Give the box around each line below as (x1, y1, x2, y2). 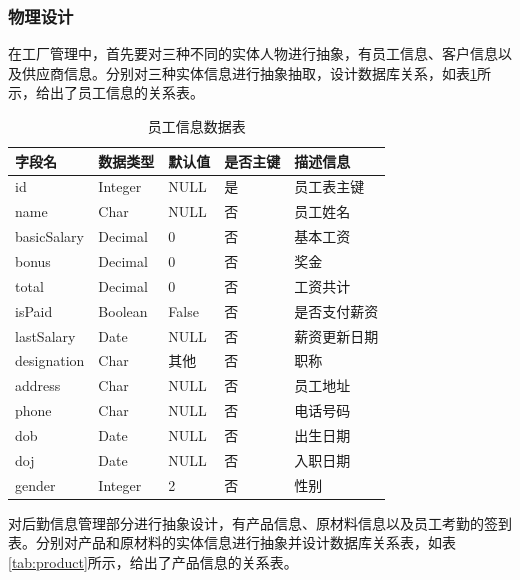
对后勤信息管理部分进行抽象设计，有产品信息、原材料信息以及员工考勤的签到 (8, 512, 512, 533)
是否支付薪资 (294, 300, 379, 321)
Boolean (98, 300, 148, 321)
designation (15, 350, 85, 371)
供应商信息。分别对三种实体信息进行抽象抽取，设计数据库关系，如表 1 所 (21, 62, 491, 83)
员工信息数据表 (147, 116, 246, 136)
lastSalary (15, 325, 76, 346)
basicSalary (15, 226, 84, 247)
